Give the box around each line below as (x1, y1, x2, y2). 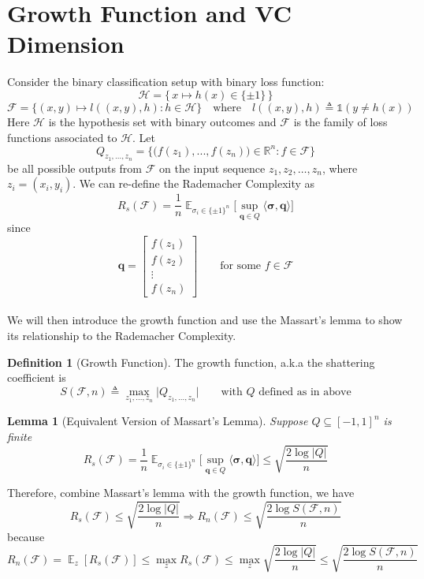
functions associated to (7, 129, 117, 145)
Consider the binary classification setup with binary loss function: (7, 73, 325, 90)
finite (7, 428, 32, 444)
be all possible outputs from (7, 159, 143, 176)
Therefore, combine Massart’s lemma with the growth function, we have (7, 484, 355, 501)
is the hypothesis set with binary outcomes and (48, 113, 277, 129)
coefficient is (7, 369, 66, 386)
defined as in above (258, 386, 351, 398)
